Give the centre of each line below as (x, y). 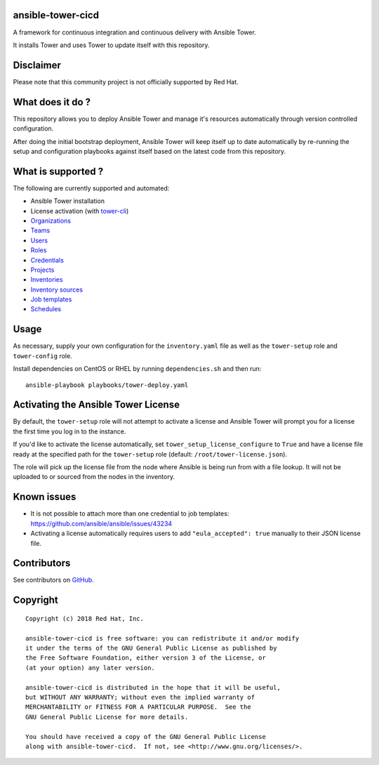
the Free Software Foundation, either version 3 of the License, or (146, 658)
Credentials (47, 260)
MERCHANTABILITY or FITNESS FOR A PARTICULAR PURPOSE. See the (139, 707)
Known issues (45, 497)
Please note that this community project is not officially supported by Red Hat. (126, 81)
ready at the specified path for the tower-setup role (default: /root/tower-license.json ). (150, 454)
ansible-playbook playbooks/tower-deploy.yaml (107, 385)
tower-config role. (43, 355)
